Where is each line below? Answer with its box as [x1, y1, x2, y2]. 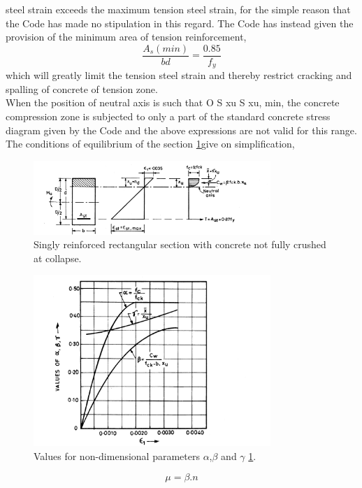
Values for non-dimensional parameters [34, 449, 200, 463]
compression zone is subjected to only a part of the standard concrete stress [6, 109, 331, 124]
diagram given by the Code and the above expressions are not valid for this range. [6, 122, 357, 137]
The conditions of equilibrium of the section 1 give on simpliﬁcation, [6, 136, 295, 151]
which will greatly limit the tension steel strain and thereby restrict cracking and [6, 68, 352, 82]
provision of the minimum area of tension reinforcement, [6, 29, 247, 44]
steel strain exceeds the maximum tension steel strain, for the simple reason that [6, 2, 351, 16]
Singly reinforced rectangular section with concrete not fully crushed [34, 237, 326, 252]
